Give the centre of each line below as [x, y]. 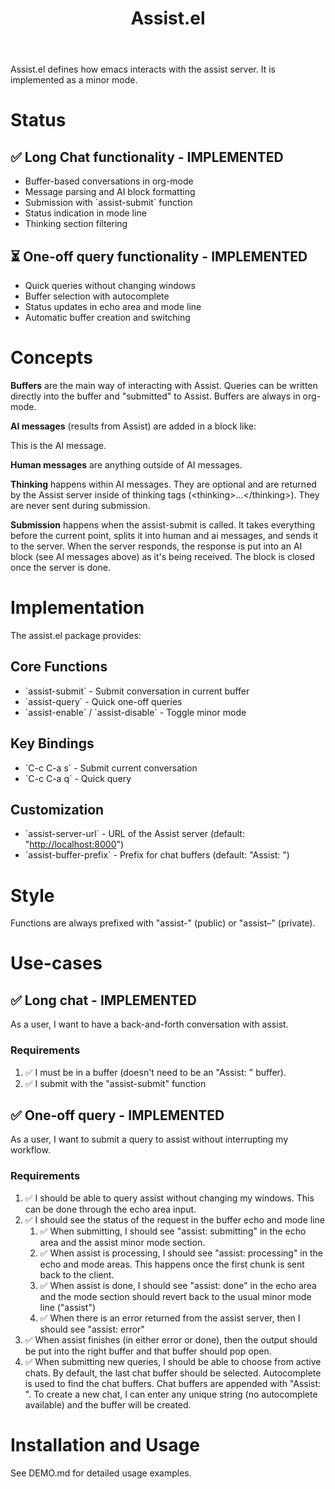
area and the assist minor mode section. [122, 1242]
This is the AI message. [58, 445]
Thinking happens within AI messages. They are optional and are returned [163, 484]
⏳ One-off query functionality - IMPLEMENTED [159, 256]
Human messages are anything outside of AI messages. [126, 464]
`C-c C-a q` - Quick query [78, 778]
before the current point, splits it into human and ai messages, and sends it [164, 535]
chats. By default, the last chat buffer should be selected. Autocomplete [173, 1373]
